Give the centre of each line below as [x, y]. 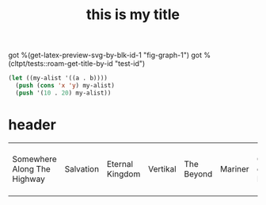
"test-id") [130, 64]
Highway [28, 179]
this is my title [133, 15]
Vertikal [162, 168]
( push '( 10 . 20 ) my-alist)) [63, 93]
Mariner [235, 168]
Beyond [198, 174]
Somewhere [34, 159]
